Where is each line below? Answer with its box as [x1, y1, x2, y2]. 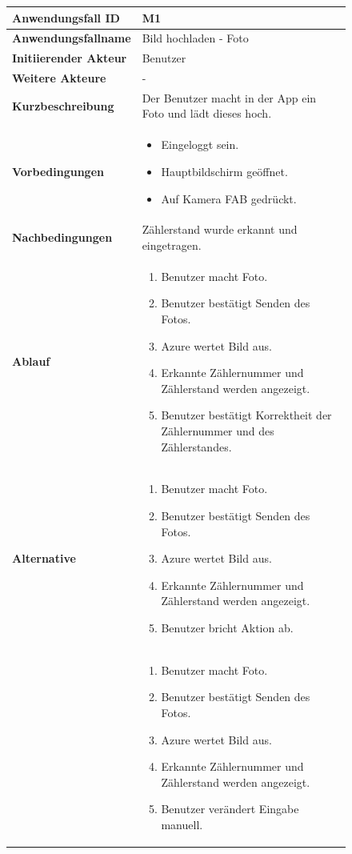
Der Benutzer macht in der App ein [142, 89, 317, 106]
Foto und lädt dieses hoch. [142, 105, 272, 122]
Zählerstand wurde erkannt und [142, 221, 298, 238]
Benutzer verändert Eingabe [161, 800, 299, 817]
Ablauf [12, 353, 50, 370]
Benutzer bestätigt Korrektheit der [161, 407, 332, 423]
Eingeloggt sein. [161, 136, 239, 153]
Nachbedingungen [12, 229, 113, 246]
